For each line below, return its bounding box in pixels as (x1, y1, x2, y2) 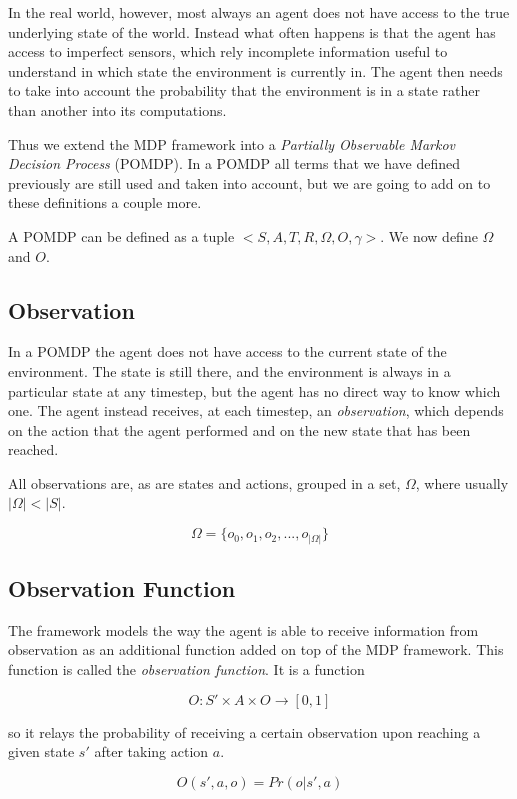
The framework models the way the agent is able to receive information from (8, 619, 479, 640)
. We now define (380, 225, 478, 246)
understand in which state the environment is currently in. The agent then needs (8, 60, 503, 81)
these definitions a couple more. (8, 192, 202, 213)
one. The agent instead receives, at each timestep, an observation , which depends (8, 400, 504, 421)
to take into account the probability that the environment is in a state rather (8, 80, 481, 101)
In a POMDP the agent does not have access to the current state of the (8, 341, 447, 362)
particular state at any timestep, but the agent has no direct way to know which (8, 380, 501, 401)
